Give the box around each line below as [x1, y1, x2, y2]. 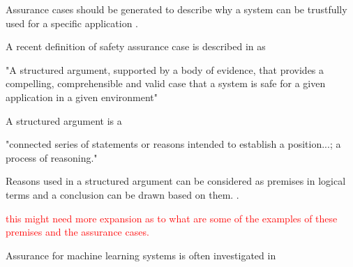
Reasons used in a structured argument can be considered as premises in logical [6, 174, 346, 188]
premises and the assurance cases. [6, 224, 149, 239]
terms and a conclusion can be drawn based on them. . [6, 187, 239, 201]
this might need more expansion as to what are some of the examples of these [6, 211, 338, 225]
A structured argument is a [6, 113, 122, 128]
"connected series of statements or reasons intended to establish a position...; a [6, 137, 341, 151]
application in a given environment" [6, 89, 158, 104]
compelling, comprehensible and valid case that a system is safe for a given [6, 76, 326, 91]
